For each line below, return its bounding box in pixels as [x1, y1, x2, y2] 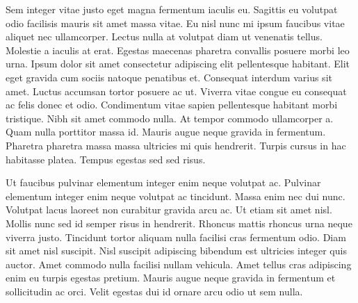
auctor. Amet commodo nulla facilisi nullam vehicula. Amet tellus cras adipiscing [6, 256, 352, 271]
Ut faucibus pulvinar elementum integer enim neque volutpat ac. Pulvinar [6, 175, 321, 190]
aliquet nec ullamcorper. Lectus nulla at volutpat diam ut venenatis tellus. [6, 29, 323, 44]
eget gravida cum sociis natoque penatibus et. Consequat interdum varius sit [6, 69, 332, 84]
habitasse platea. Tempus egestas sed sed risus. [6, 151, 206, 166]
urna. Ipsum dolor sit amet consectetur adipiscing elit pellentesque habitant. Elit [6, 56, 350, 71]
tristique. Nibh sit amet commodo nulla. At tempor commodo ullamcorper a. [6, 110, 334, 125]
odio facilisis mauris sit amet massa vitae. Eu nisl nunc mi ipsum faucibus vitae [6, 15, 345, 30]
